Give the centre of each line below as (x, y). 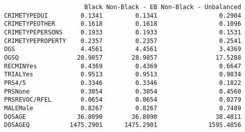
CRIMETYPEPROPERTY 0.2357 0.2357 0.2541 (123, 41)
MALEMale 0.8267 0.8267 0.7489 (123, 108)
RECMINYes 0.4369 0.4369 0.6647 (123, 66)
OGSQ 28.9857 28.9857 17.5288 (123, 57)
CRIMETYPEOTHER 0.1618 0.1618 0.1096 (123, 24)
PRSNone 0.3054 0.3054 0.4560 (123, 91)
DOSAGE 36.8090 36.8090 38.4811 (123, 117)
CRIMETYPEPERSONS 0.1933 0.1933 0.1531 (123, 32)
